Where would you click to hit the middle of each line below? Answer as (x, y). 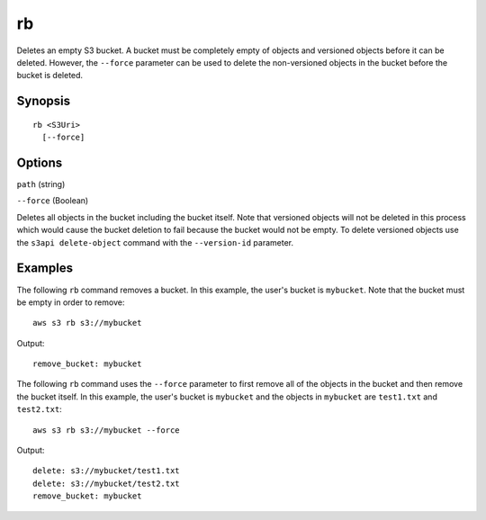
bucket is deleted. (50, 76)
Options (40, 162)
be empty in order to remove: (71, 302)
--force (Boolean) (53, 201)
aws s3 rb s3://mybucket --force (106, 430)
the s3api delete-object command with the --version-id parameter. (155, 242)
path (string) (41, 184)
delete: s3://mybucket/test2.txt (106, 483)
